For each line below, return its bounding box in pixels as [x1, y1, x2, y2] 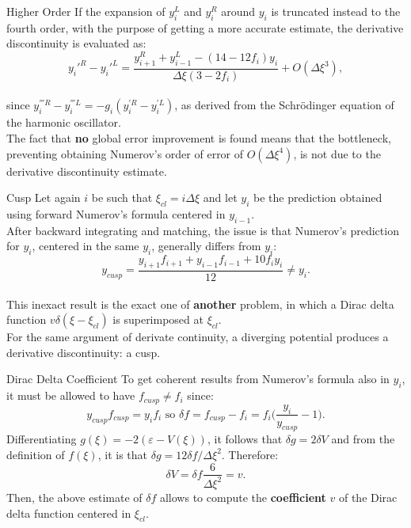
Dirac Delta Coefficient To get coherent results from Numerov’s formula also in [6, 370, 390, 387]
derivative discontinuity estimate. [6, 162, 167, 179]
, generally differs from [151, 237, 261, 254]
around [221, 3, 256, 19]
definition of [6, 446, 65, 462]
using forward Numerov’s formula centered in [6, 206, 226, 222]
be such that [91, 189, 153, 206]
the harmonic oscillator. [6, 114, 121, 131]
